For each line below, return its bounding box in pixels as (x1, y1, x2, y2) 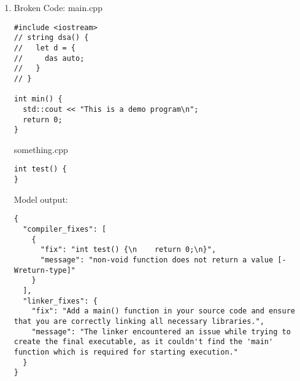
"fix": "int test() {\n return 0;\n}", (40, 245, 217, 254)
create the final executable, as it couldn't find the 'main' (13, 337, 274, 347)
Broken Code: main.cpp (13, 1, 102, 14)
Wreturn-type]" (13, 265, 76, 275)
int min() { (13, 95, 63, 104)
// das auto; (13, 53, 85, 63)
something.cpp (13, 143, 68, 155)
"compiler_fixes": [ (23, 224, 107, 234)
